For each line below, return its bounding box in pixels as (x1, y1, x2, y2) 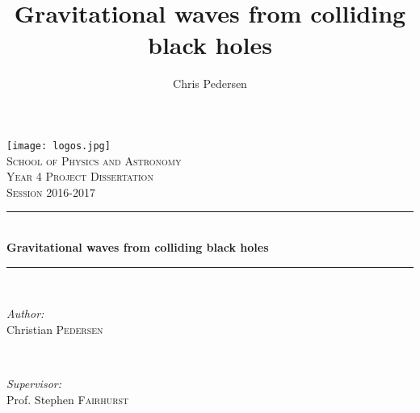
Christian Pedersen (6, 320, 103, 337)
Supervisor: (6, 374, 61, 391)
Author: (6, 305, 44, 322)
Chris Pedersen (173, 75, 247, 92)
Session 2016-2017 (6, 183, 95, 200)
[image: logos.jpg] (6, 140, 111, 152)
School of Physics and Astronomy (6, 152, 182, 169)
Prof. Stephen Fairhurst (6, 390, 129, 407)
